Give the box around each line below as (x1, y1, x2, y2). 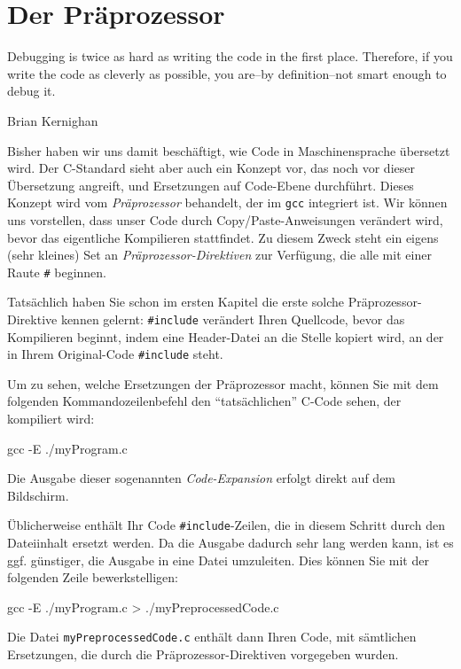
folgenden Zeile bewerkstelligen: (7, 568, 179, 587)
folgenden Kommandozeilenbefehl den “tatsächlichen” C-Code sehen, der (7, 392, 402, 410)
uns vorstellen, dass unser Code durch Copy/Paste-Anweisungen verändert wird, (7, 210, 443, 229)
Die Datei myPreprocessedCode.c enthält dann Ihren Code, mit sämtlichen (7, 627, 417, 646)
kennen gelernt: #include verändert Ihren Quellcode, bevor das (60, 309, 405, 328)
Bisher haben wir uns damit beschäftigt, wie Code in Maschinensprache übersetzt (7, 141, 450, 159)
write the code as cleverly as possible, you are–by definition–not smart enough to (7, 64, 447, 82)
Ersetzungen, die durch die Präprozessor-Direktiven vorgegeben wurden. (7, 645, 399, 664)
